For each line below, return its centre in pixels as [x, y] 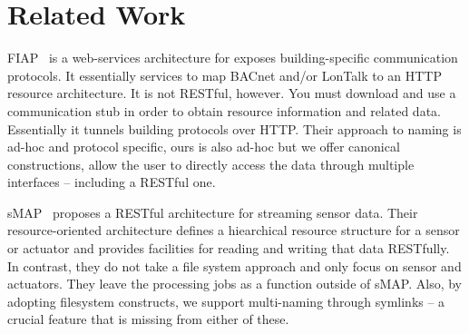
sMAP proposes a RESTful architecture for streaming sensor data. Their [213, 212]
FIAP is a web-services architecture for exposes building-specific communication [233, 58]
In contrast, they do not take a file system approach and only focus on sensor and [234, 265]
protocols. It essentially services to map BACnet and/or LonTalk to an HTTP [225, 75]
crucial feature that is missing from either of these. [148, 319]
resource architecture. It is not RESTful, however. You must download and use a [232, 93]
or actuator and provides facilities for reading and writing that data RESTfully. [229, 248]
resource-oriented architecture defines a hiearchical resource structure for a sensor [234, 230]
